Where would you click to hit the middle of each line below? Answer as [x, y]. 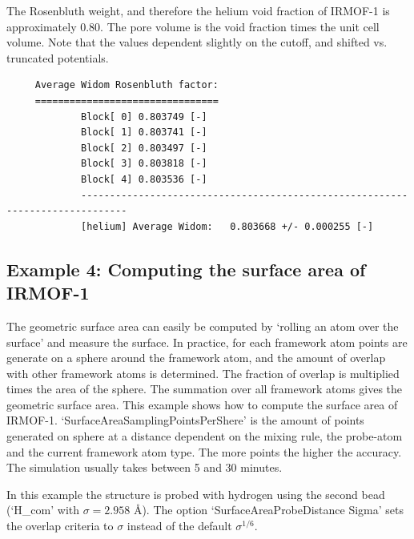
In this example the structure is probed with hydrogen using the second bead [196, 494]
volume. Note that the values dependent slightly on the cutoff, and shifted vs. [197, 42]
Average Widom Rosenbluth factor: [127, 85]
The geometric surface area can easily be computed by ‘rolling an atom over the [203, 326]
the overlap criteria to [60, 526]
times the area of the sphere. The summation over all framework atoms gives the [205, 389]
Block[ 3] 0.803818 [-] [144, 164]
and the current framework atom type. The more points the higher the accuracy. [204, 451]
